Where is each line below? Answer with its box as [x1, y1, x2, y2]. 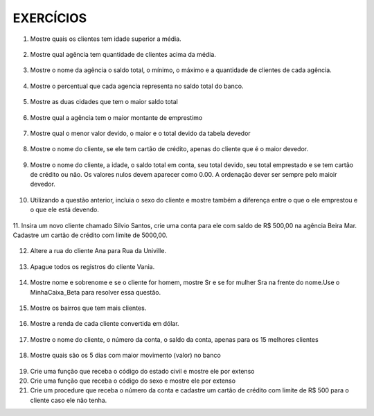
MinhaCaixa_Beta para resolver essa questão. [30, 288, 161, 296]
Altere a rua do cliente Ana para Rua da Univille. [30, 247, 166, 255]
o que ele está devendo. [30, 205, 100, 214]
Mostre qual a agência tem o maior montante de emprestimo [30, 113, 203, 121]
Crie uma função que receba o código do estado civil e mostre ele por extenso [30, 367, 255, 375]
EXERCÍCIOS [12, 10, 87, 26]
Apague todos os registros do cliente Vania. [30, 262, 155, 270]
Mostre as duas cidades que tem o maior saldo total [30, 98, 178, 106]
